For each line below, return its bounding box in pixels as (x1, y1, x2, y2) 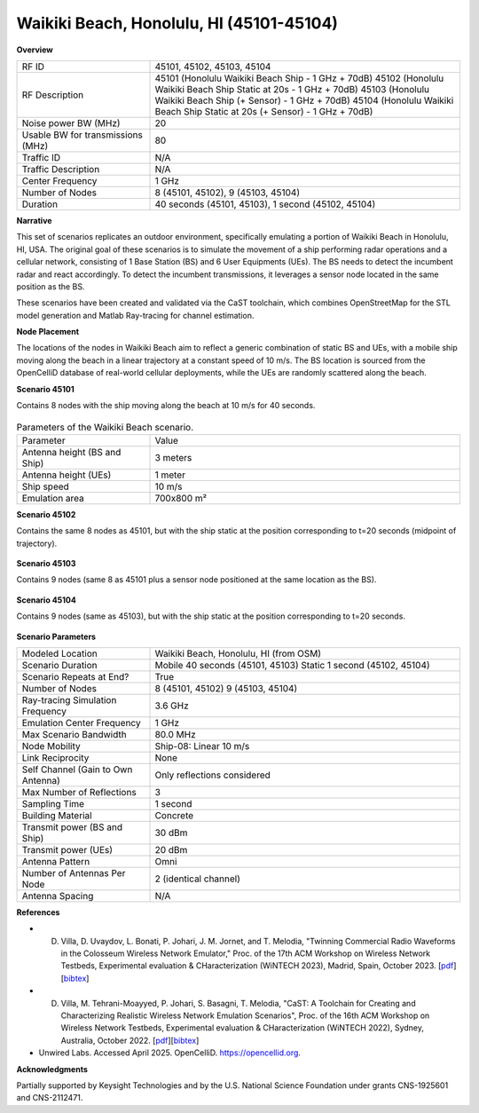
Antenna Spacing (21, 889, 94, 902)
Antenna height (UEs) (21, 469, 112, 481)
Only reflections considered (154, 769, 271, 781)
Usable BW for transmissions (21, 129, 144, 141)
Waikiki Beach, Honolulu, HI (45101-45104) (16, 13, 339, 33)
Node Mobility (21, 739, 82, 752)
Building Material (21, 809, 92, 821)
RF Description (21, 89, 84, 101)
